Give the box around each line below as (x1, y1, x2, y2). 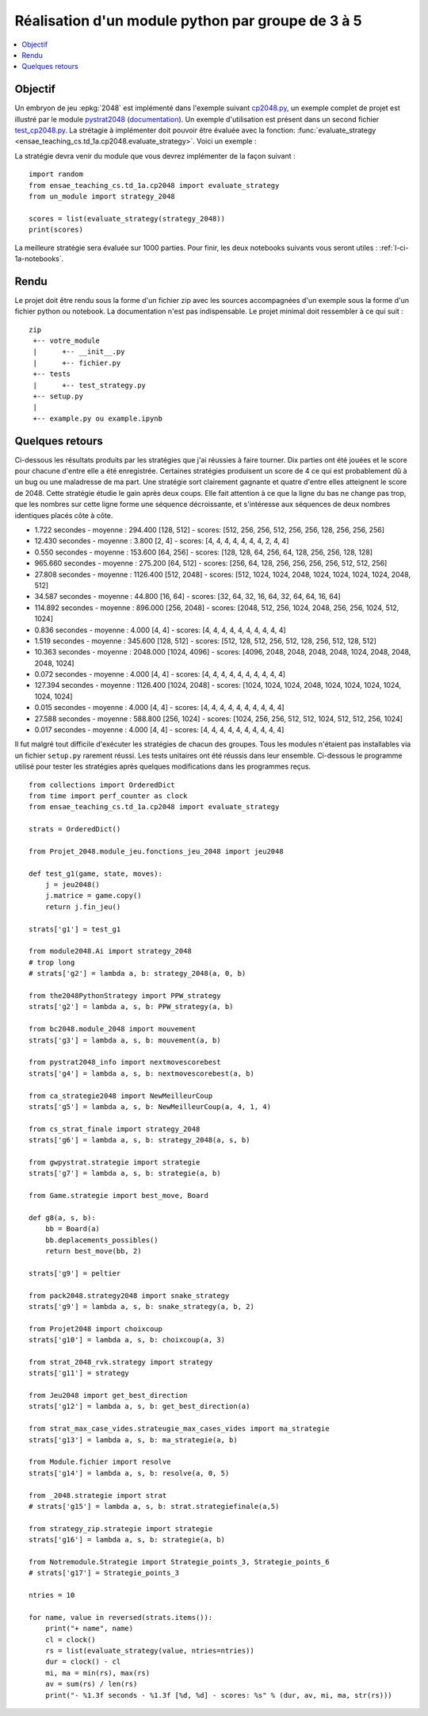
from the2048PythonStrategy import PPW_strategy (29, 992, 221, 1000)
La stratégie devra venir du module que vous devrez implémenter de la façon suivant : (14, 151, 296, 160)
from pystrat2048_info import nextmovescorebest (29, 1058, 221, 1067)
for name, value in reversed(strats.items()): (29, 1613, 213, 1622)
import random (29, 170, 83, 179)
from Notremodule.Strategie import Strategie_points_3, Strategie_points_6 (29, 1557, 330, 1566)
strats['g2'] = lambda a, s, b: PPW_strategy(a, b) (29, 1002, 234, 1012)
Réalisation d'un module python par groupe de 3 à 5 (14, 12, 362, 29)
